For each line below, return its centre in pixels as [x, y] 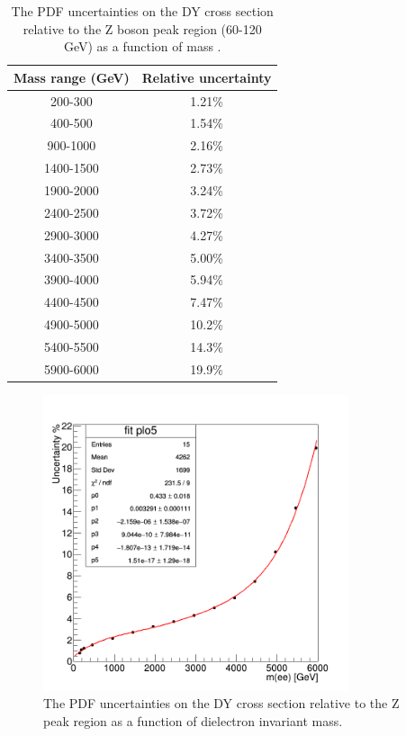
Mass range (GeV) [72, 77]
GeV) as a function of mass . [142, 46]
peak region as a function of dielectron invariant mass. [193, 721]
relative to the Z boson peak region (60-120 [142, 28]
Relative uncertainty [207, 77]
